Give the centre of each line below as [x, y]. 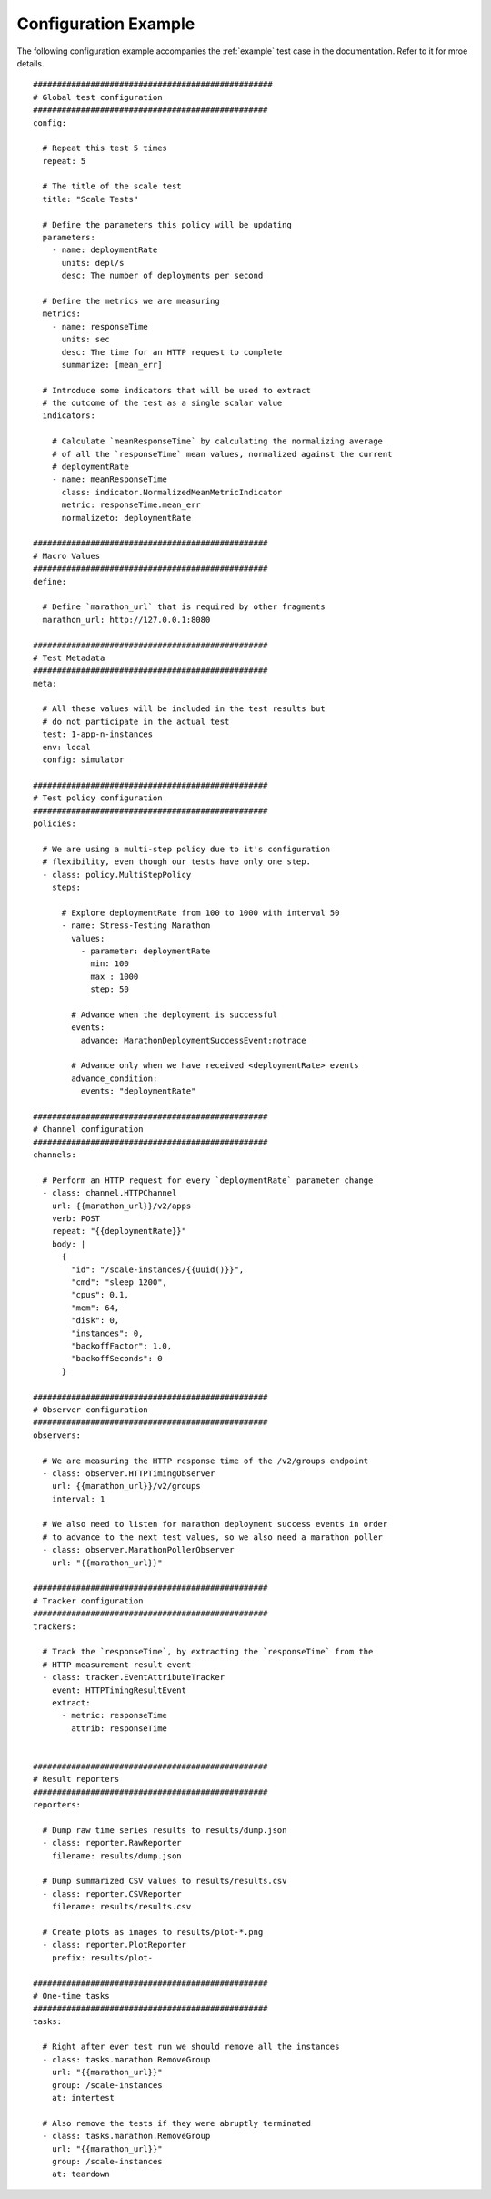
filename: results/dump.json [116, 1856]
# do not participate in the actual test [136, 721]
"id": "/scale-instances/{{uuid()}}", [158, 1269]
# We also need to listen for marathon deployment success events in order [215, 1524]
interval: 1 [78, 1499]
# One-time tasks [71, 1995]
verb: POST [76, 1219]
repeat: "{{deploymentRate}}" [119, 1231]
